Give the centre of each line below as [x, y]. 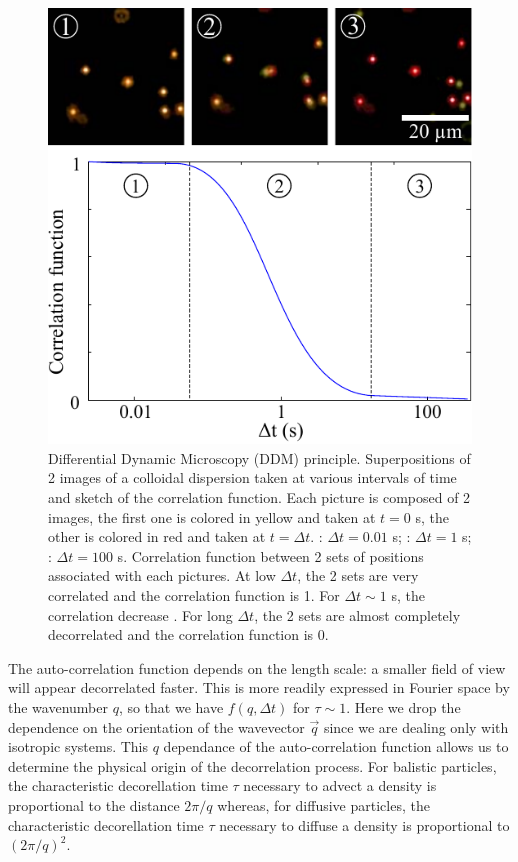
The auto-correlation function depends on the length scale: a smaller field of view [257, 667]
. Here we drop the [403, 706]
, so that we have [171, 706]
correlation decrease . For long [140, 614]
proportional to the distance [94, 804]
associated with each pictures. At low [162, 575]
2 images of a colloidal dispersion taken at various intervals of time [252, 477]
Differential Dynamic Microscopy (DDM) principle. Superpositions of [259, 457]
